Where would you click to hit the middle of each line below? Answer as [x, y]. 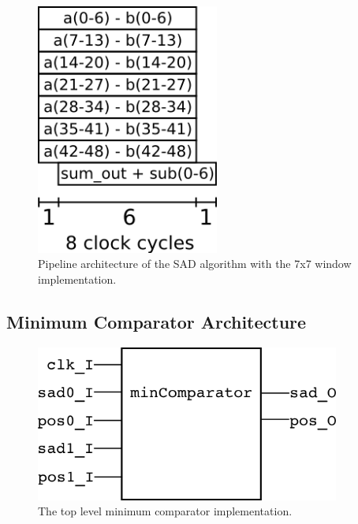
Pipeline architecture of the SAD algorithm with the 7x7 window [195, 264]
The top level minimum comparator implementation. [165, 511]
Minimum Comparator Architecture [157, 321]
